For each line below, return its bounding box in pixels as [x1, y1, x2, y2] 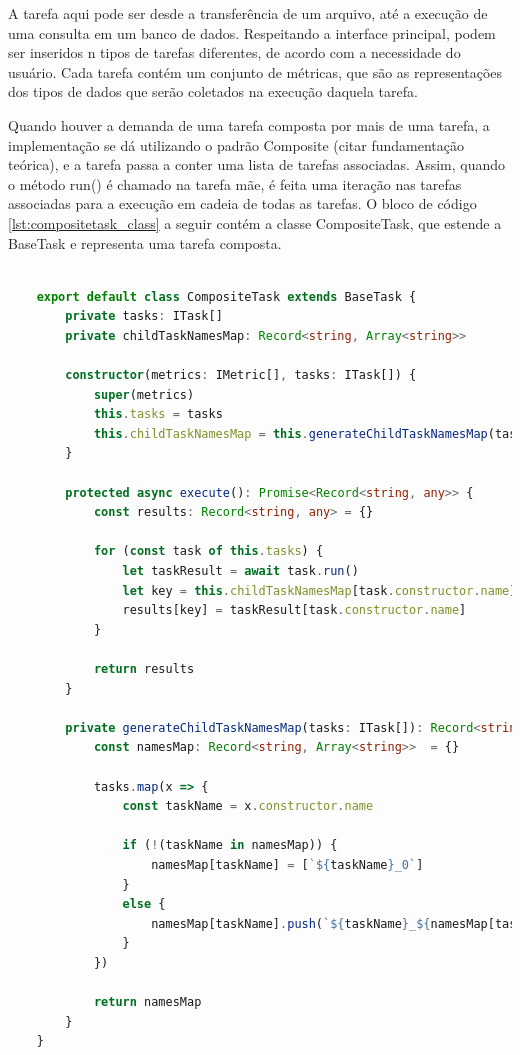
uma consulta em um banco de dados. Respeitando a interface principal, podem [8, 22, 496, 43]
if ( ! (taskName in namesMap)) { [122, 838, 338, 853]
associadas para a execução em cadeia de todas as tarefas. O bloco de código [8, 193, 477, 214]
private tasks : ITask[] [65, 309, 223, 324]
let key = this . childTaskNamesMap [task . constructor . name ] [122, 583, 517, 598]
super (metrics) [93, 387, 195, 402]
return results [93, 662, 195, 676]
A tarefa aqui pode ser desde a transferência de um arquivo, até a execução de [8, 3, 488, 23]
